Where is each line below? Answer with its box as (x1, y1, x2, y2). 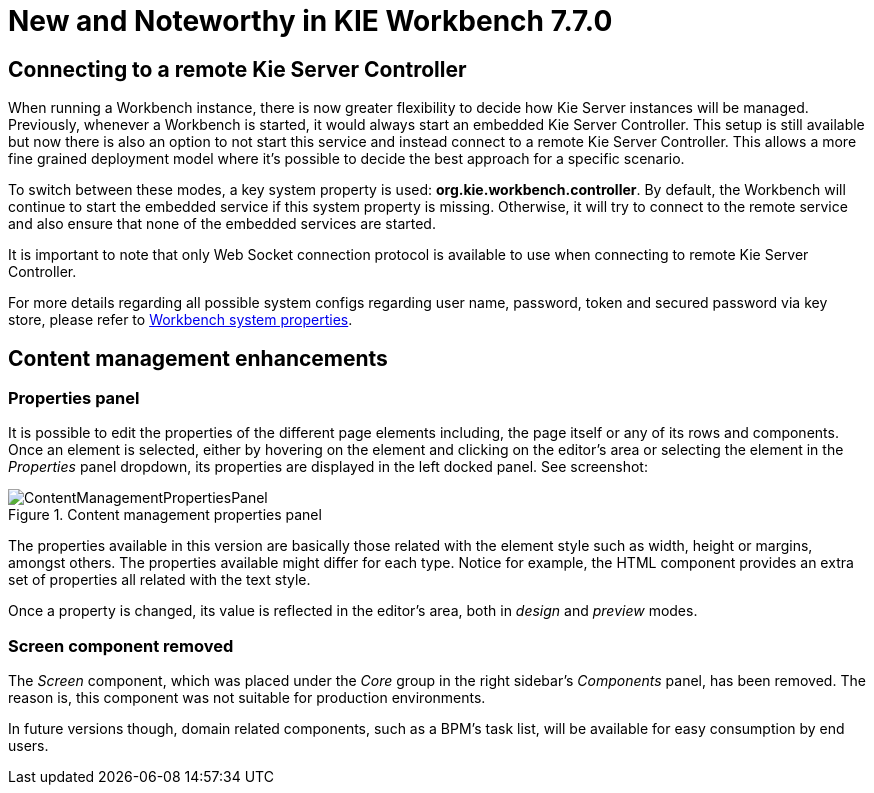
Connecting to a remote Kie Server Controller (8, 56, 467, 82)
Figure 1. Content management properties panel (8, 506, 322, 524)
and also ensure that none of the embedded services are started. (8, 215, 436, 233)
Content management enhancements (8, 345, 388, 371)
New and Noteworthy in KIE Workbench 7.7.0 (8, 4, 613, 38)
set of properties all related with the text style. (8, 571, 311, 589)
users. (8, 737, 49, 755)
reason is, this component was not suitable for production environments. (8, 689, 486, 707)
